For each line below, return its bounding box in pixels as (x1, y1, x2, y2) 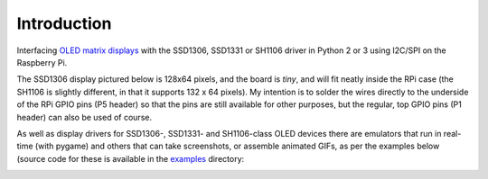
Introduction (16, 13, 112, 33)
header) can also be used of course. (16, 112, 153, 122)
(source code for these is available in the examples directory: (16, 153, 245, 164)
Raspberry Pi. (16, 57, 68, 67)
